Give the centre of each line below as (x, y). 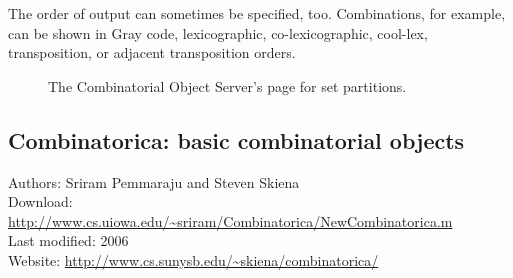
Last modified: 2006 (68, 240)
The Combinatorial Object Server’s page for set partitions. (227, 85)
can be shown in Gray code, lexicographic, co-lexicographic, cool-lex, (218, 32)
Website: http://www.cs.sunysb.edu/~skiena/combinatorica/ (193, 259)
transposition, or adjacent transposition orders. (152, 52)
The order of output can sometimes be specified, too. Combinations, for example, (257, 13)
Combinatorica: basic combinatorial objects (236, 139)
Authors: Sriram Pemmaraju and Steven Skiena (154, 181)
